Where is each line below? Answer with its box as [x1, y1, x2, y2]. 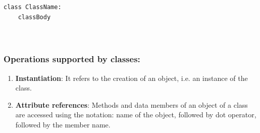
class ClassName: [4, 4, 62, 11]
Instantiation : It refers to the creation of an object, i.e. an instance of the [15, 72, 248, 83]
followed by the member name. [15, 119, 111, 129]
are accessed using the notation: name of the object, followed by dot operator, [15, 109, 256, 120]
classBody [18, 13, 51, 21]
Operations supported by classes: [4, 53, 140, 65]
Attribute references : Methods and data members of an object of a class [15, 99, 248, 110]
